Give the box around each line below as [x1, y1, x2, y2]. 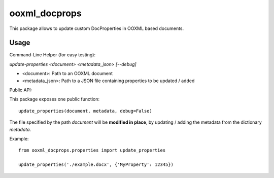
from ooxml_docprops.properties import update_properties [18, 148, 166, 153]
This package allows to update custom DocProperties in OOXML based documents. [9, 25, 184, 31]
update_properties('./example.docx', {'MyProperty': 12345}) [18, 162, 174, 167]
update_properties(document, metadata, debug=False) [18, 108, 152, 114]
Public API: [9, 87, 32, 93]
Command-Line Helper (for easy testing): [9, 52, 96, 58]
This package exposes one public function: [9, 96, 100, 102]
